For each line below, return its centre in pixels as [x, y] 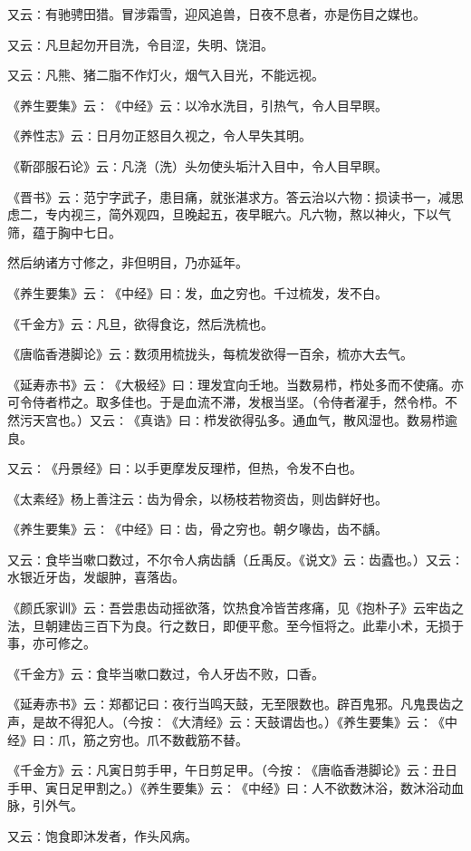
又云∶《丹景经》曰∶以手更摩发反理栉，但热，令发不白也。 [185, 468]
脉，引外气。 [45, 805]
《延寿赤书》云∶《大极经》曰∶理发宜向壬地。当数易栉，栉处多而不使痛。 [229, 384]
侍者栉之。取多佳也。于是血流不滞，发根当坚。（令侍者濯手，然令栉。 [238, 402]
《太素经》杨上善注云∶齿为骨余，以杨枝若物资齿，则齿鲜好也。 [197, 498]
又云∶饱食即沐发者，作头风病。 [102, 836]
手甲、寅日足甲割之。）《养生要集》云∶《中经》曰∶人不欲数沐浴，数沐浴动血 [235, 787]
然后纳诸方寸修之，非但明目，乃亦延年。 [128, 262]
